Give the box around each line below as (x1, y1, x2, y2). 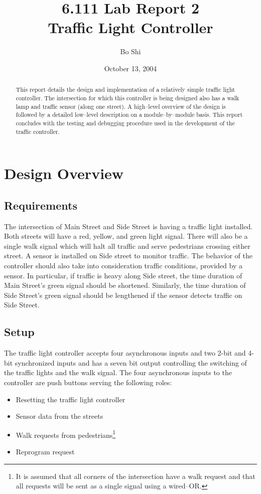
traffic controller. (16, 127, 60, 135)
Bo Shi (120, 46, 141, 57)
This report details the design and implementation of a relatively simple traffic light (16, 85, 235, 94)
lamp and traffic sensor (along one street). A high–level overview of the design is (16, 102, 226, 110)
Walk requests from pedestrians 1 (16, 428, 116, 440)
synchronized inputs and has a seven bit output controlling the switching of (15, 357, 247, 368)
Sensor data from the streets (16, 411, 103, 421)
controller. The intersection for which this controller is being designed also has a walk (16, 93, 239, 102)
